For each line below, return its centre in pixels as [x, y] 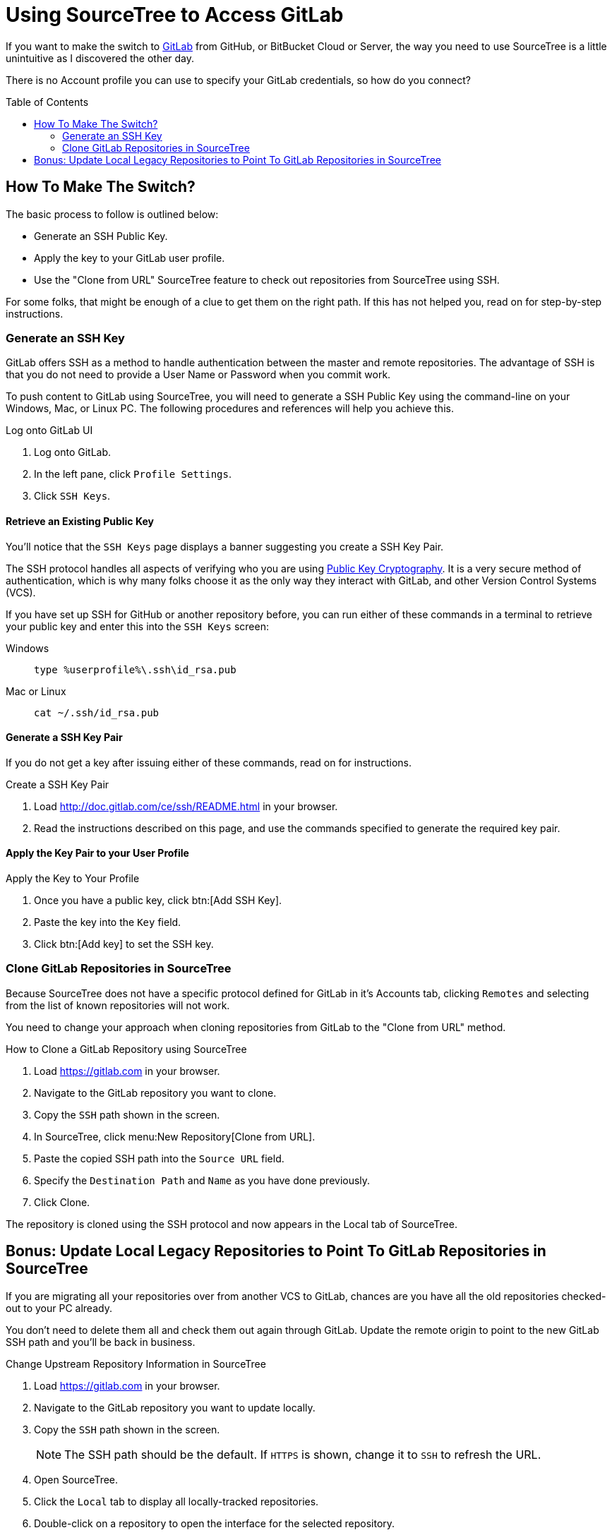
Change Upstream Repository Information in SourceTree [136, 1364]
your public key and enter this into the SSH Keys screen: [137, 626]
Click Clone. [62, 1202]
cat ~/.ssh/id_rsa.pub [97, 712]
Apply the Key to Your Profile [73, 878]
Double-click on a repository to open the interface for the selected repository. [215, 1523]
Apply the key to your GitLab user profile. [130, 258]
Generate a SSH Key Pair [64, 738]
